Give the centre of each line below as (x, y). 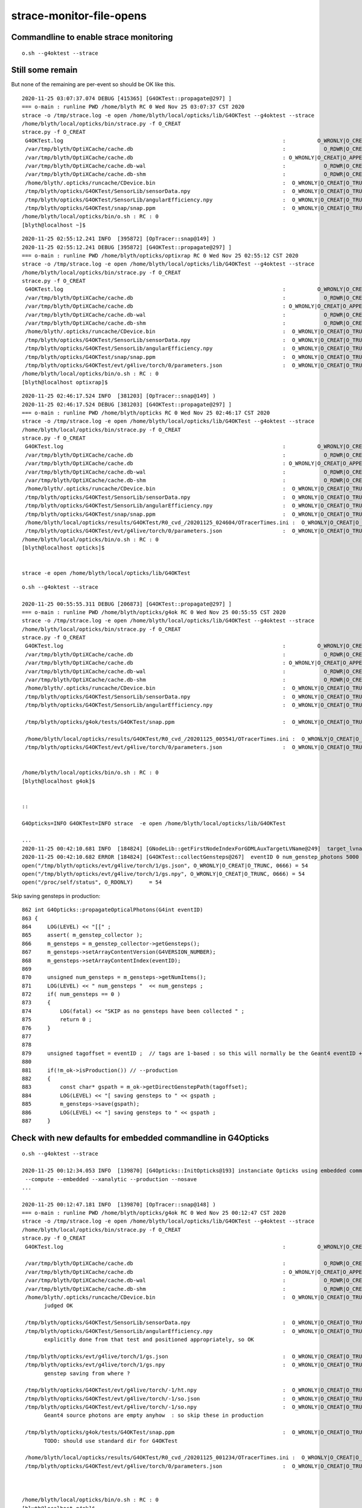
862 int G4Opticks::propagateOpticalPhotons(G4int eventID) (113, 910)
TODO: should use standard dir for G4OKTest (111, 1441)
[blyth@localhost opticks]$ (63, 548)
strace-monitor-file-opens (79, 16)
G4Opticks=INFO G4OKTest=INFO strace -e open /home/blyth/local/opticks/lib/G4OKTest (154, 823)
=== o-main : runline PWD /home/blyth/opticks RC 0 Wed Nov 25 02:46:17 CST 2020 (146, 413)
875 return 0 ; (57, 1020)
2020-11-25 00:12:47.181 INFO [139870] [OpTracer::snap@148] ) (119, 1204)
